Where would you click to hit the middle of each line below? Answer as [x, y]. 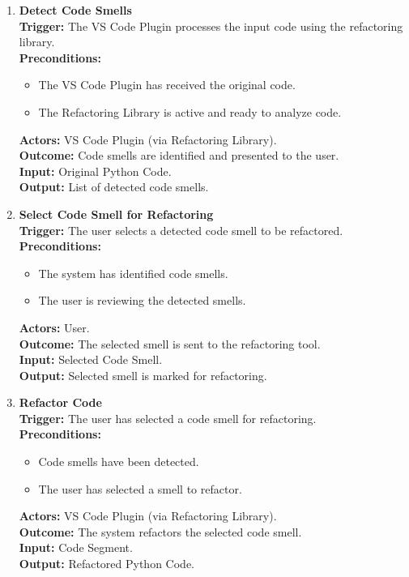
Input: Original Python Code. [95, 171]
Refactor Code [60, 402]
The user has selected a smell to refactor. [140, 488]
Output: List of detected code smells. [114, 187]
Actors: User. [54, 327]
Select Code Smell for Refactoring [116, 214]
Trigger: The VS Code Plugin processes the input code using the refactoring [211, 26]
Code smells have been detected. [119, 462]
